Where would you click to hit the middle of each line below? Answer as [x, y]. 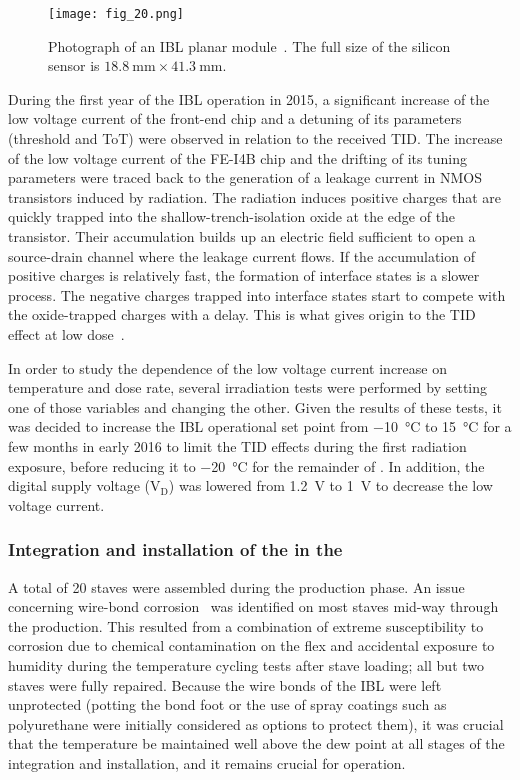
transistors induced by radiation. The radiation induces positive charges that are [255, 196]
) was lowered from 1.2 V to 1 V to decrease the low [330, 485]
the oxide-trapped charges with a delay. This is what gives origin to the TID [242, 314]
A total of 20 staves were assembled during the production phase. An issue [236, 586]
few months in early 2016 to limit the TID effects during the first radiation [237, 445]
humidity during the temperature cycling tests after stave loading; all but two [246, 664]
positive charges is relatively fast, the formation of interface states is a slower [244, 275]
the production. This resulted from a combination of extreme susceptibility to [246, 625]
